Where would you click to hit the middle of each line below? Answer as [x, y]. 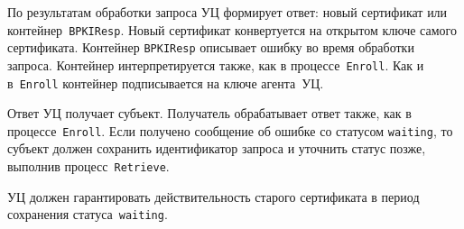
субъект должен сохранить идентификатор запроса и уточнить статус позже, [217, 148]
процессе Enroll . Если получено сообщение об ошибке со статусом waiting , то [230, 130]
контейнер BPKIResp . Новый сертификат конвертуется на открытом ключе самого [232, 29]
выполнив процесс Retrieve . [88, 166]
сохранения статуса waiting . [88, 214]
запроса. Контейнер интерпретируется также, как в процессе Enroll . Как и [216, 64]
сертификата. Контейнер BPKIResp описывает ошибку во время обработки [211, 47]
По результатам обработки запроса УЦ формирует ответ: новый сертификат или [227, 12]
